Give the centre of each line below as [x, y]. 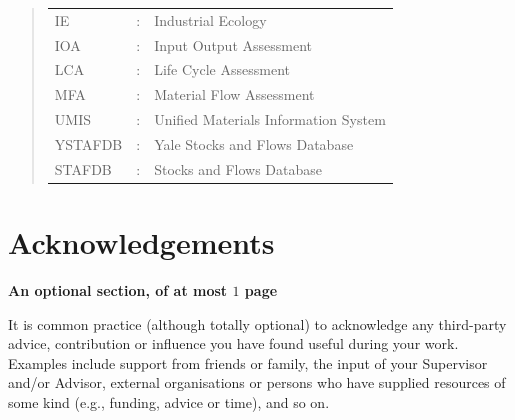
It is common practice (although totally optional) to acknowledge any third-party [257, 323]
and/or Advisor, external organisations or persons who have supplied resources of [257, 382]
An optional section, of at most [118, 290]
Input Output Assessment [233, 44]
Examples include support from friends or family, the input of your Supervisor [248, 362]
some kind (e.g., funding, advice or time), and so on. [169, 402]
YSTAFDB [88, 143]
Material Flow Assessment [234, 94]
